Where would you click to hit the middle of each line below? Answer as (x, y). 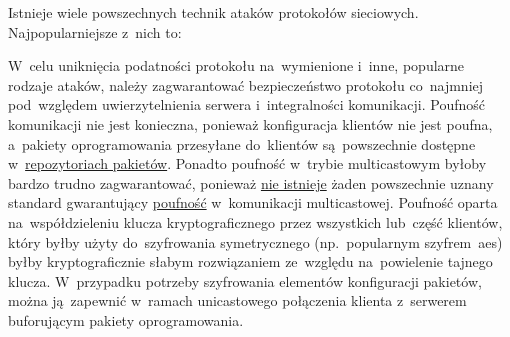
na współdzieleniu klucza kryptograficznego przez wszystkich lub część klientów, (255, 221)
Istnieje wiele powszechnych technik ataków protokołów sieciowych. (213, 12)
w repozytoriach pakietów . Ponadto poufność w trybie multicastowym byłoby (247, 163)
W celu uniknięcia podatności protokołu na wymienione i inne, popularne (236, 65)
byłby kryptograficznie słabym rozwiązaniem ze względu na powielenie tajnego (250, 261)
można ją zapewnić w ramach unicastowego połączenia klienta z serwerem (237, 300)
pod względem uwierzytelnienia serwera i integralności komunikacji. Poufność (246, 104)
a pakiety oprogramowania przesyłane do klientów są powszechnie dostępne (242, 143)
